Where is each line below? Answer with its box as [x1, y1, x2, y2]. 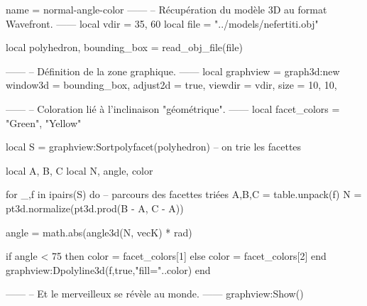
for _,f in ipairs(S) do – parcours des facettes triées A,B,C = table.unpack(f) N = [6, 187, 362, 202]
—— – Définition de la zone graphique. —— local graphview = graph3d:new [6, 63, 340, 78]
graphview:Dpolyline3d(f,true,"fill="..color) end [6, 262, 211, 277]
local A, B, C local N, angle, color [6, 163, 153, 177]
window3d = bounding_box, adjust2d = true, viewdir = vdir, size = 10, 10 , [6, 77, 337, 92]
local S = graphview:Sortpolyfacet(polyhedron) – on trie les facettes [6, 139, 302, 154]
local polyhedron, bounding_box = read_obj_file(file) [6, 40, 243, 55]
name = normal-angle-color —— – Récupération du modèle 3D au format [6, 2, 327, 16]
